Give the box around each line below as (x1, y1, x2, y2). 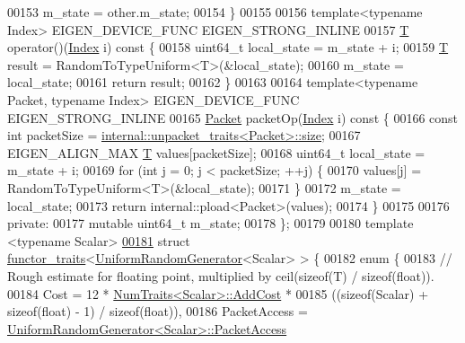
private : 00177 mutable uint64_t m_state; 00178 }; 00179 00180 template (7, 214, 414, 233)
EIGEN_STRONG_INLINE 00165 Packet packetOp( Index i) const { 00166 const (7, 108, 459, 127)
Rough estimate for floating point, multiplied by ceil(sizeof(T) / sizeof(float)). (7, 266, 434, 285)
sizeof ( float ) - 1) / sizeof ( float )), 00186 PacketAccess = (7, 302, 308, 321)
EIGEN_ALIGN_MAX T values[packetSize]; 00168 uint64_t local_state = (7, 143, 426, 162)
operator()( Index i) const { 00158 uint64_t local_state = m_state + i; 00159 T (7, 38, 449, 57)
